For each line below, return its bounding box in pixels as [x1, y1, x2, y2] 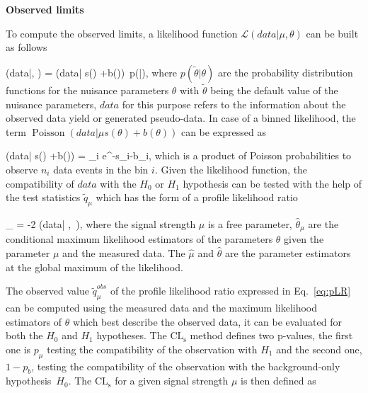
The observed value [6, 283, 89, 298]
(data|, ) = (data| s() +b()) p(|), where [6, 64, 178, 79]
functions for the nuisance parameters [6, 83, 169, 97]
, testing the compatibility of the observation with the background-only [31, 358, 340, 373]
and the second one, [276, 341, 362, 356]
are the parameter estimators [224, 246, 351, 260]
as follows [6, 40, 47, 55]
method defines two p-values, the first [190, 328, 353, 343]
